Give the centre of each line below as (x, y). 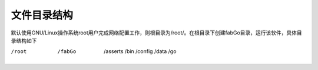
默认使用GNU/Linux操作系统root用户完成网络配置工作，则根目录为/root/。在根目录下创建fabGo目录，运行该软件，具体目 (157, 33)
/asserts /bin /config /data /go (140, 51)
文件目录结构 (42, 15)
